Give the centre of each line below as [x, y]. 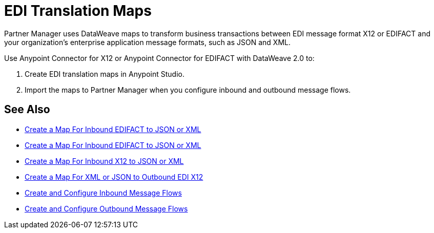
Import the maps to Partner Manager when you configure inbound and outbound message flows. [188, 90]
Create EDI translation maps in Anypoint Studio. [105, 74]
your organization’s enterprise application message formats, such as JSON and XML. [147, 42]
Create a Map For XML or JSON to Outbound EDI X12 [114, 177]
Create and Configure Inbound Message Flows [103, 193]
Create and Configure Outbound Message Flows [106, 208]
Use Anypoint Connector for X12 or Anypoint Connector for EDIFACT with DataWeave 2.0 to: [159, 58]
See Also [27, 110]
